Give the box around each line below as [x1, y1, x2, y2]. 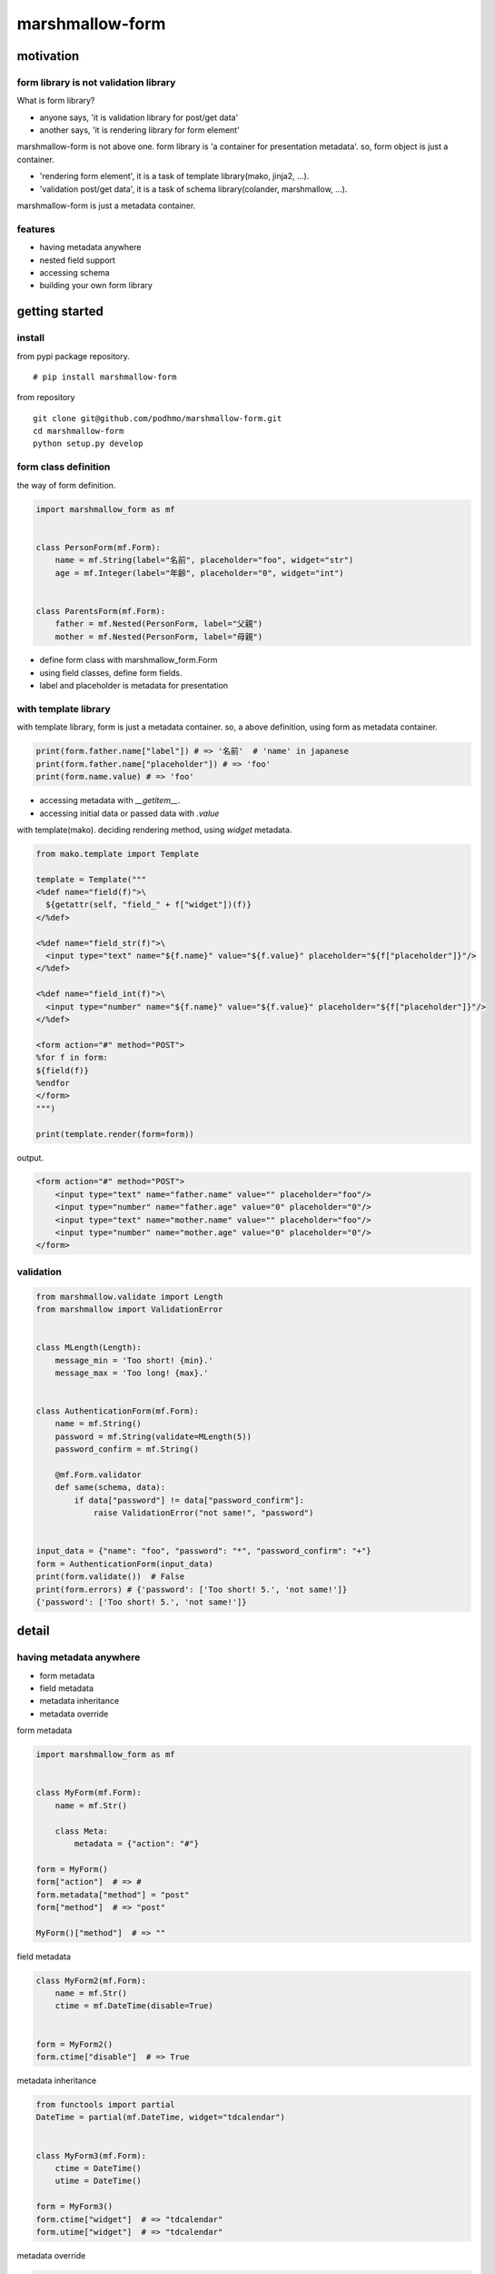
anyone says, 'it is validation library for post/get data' [39, 112, 239, 123]
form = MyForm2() [35, 2038, 114, 2049]
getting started [16, 304, 104, 319]
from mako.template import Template [35, 849, 200, 859]
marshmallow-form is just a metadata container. [16, 200, 196, 211]
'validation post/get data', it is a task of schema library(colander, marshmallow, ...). [39, 183, 348, 195]
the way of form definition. [16, 479, 116, 490]
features [16, 223, 55, 236]
